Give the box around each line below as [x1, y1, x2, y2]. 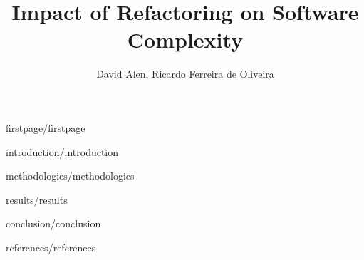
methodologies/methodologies [6, 168, 135, 183]
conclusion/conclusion [6, 216, 101, 231]
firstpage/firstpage [6, 120, 85, 135]
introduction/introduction [6, 144, 119, 159]
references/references [6, 239, 96, 254]
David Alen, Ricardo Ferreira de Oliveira [96, 66, 274, 81]
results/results [6, 192, 68, 207]
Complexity [127, 25, 244, 54]
